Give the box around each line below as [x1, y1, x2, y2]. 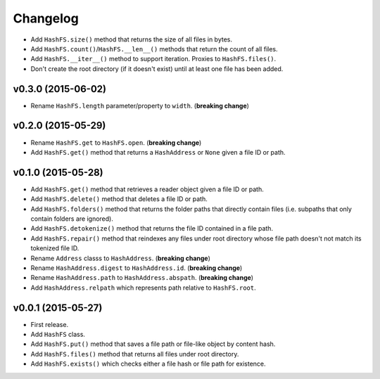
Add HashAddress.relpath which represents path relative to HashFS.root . [30, 283, 256, 292]
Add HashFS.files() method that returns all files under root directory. [30, 349, 239, 358]
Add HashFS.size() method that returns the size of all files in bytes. [30, 35, 232, 44]
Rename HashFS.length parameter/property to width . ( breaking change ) [30, 101, 250, 110]
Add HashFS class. [30, 330, 86, 339]
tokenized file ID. [30, 244, 80, 252]
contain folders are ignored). [30, 214, 114, 223]
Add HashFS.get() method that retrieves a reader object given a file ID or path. [30, 185, 264, 193]
